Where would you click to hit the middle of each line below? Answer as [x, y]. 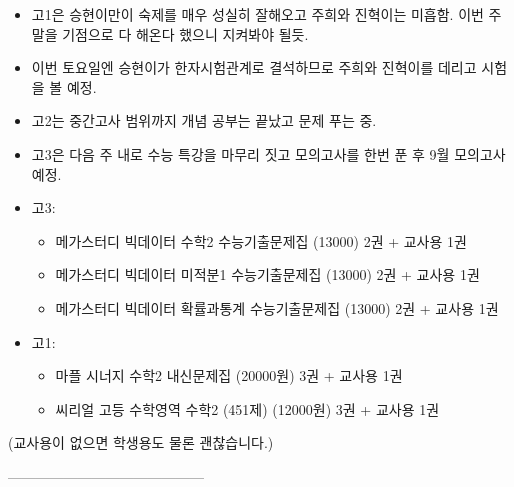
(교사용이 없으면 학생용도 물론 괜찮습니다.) [141, 442]
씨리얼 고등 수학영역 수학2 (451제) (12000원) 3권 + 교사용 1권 [247, 408]
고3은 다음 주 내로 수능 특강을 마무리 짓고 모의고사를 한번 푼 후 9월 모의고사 [268, 153]
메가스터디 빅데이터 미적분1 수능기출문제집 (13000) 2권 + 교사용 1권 [267, 274]
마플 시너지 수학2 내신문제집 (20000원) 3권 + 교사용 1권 [229, 375]
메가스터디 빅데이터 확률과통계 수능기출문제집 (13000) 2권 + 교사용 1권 [277, 307]
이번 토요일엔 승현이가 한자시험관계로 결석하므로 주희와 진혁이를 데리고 [254, 67]
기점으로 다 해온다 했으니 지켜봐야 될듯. [185, 33]
